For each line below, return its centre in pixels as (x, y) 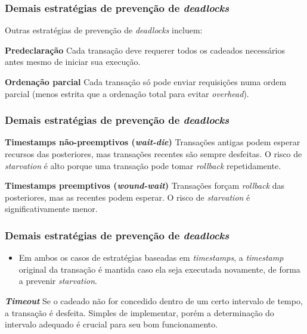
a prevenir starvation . (58, 281)
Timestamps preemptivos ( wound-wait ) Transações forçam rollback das (145, 185)
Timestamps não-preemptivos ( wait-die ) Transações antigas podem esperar (153, 142)
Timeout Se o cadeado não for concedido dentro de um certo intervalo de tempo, (154, 300)
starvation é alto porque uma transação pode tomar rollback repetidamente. (143, 165)
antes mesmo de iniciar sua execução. (73, 62)
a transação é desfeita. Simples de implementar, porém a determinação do (139, 312)
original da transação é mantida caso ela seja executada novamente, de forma (159, 269)
